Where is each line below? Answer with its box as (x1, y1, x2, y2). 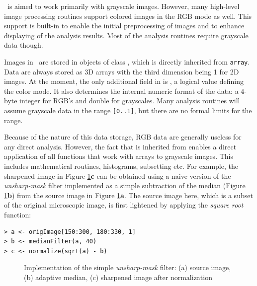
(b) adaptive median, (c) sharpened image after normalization (24, 272, 212, 282)
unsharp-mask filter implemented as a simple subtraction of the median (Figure (4, 180, 246, 191)
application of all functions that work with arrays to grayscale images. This (4, 151, 233, 161)
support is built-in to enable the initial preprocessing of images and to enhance (4, 20, 245, 31)
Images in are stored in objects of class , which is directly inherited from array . (4, 56, 250, 67)
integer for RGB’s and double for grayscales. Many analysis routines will (19, 95, 240, 106)
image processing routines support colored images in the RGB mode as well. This (4, 10, 252, 21)
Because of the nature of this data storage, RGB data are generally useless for (4, 132, 242, 142)
